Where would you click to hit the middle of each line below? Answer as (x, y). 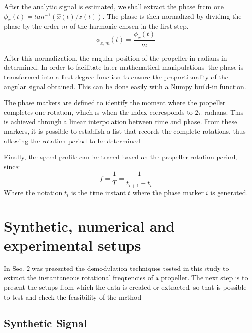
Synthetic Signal (46, 323)
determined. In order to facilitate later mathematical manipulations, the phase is (124, 67)
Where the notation (33, 192)
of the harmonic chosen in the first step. (129, 26)
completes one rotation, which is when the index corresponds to (98, 112)
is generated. (229, 192)
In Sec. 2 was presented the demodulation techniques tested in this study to (117, 268)
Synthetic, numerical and (89, 226)
